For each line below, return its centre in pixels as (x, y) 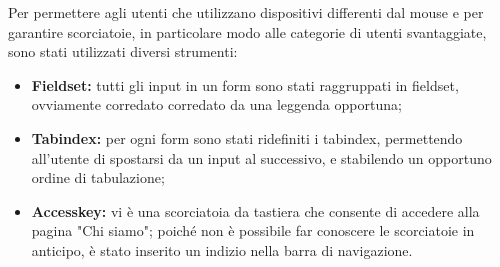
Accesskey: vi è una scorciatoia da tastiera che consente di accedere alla (255, 210)
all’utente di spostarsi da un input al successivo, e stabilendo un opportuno (261, 157)
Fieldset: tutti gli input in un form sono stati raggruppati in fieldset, (245, 84)
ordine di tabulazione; (98, 177)
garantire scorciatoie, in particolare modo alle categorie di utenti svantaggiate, (247, 31)
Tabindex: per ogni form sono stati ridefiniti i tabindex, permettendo (247, 137)
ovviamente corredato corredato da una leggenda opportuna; (216, 104)
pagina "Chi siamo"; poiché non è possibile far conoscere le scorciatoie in (253, 230)
